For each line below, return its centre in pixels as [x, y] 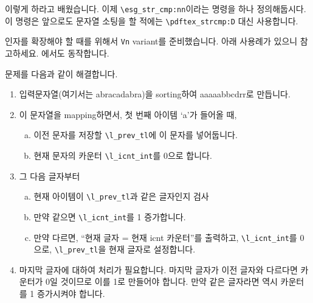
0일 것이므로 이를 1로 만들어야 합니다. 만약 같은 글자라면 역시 [162, 281]
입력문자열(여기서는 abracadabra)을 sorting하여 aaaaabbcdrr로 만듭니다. [155, 94]
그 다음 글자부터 [50, 176]
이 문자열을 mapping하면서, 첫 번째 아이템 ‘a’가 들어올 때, [128, 114]
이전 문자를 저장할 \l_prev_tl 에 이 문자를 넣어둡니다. [136, 135]
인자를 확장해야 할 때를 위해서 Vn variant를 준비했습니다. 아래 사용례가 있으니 [151, 41]
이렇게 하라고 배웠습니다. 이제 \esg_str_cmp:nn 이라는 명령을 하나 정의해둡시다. [156, 9]
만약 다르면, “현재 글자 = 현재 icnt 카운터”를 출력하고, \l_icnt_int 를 [165, 237]
